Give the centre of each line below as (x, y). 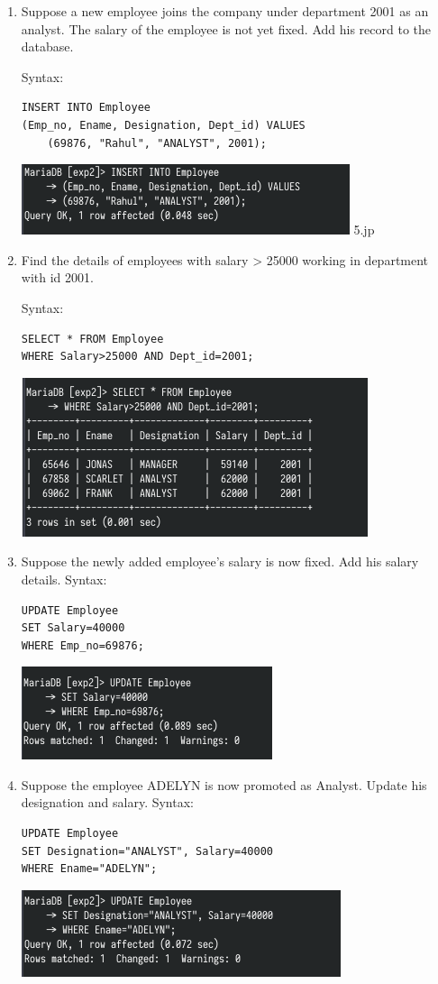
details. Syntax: (64, 579)
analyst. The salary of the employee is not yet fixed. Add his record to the (226, 28)
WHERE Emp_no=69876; (82, 645)
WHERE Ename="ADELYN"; (89, 869)
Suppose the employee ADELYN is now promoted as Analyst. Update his (224, 784)
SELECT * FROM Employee (92, 339)
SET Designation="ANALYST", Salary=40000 (147, 851)
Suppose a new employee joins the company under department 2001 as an (225, 11)
